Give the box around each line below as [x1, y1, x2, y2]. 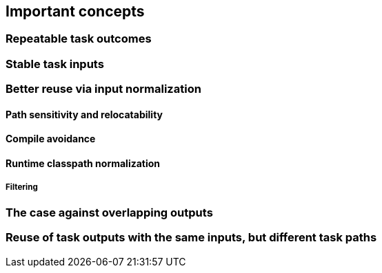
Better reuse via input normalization [6, 82, 201, 96]
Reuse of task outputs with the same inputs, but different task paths [6, 230, 377, 245]
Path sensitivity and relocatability [6, 108, 163, 120]
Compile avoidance [6, 133, 96, 145]
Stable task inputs [6, 56, 104, 71]
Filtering [6, 182, 38, 193]
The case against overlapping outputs [6, 205, 213, 219]
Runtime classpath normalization [6, 157, 161, 169]
